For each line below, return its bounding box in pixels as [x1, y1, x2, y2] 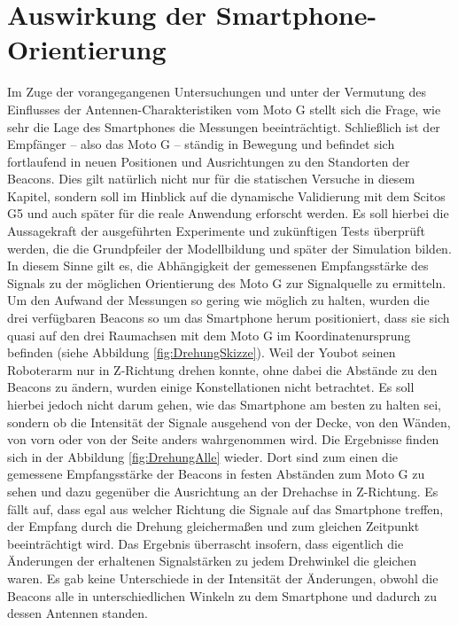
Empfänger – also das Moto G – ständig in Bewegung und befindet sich [7, 135, 395, 153]
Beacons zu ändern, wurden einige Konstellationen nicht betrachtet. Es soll [7, 378, 415, 396]
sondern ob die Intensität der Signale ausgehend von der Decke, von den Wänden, [7, 412, 451, 431]
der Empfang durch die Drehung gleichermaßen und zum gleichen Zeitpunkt [7, 517, 420, 535]
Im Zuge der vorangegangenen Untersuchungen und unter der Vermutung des [7, 82, 426, 101]
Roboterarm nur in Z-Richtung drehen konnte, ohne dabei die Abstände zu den [7, 360, 438, 379]
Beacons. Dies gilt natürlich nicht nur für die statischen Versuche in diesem [7, 169, 415, 188]
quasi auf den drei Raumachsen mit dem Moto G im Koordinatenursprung [7, 325, 411, 344]
